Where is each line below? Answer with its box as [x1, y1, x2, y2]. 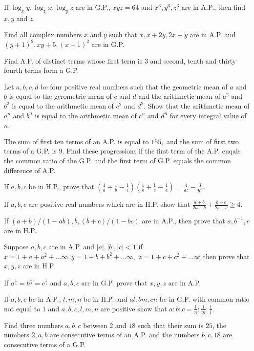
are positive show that [101, 303, 167, 313]
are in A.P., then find [181, 2, 245, 12]
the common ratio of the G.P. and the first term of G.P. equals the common [4, 155, 231, 165]
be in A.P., [28, 294, 61, 304]
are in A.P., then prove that [142, 215, 225, 225]
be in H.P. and [84, 294, 127, 304]
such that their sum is [137, 320, 204, 330]
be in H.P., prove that [28, 181, 94, 192]
